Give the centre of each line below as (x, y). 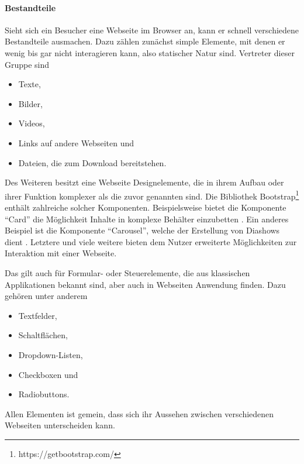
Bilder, (30, 103)
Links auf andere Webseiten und (76, 142)
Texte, (30, 84)
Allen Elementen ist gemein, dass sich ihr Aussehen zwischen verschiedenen (139, 413)
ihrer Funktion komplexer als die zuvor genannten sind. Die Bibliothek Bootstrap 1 (152, 195)
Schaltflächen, (43, 335)
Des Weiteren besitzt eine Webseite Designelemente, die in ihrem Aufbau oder (144, 182)
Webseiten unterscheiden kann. (60, 425)
